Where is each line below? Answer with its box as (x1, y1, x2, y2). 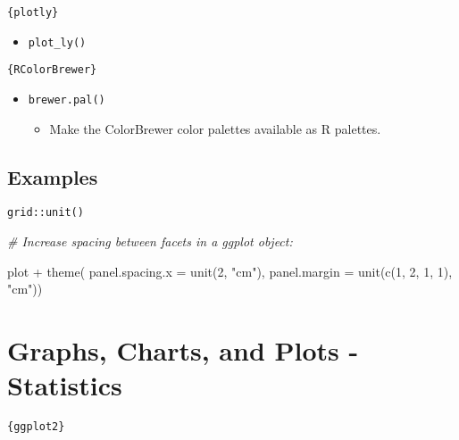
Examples (7, 162, 98, 190)
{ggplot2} (7, 420, 65, 434)
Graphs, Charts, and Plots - (7, 332, 359, 369)
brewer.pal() (28, 93, 105, 106)
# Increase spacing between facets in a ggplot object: (7, 232, 293, 251)
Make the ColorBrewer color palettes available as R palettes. (49, 119, 381, 137)
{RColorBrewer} (7, 63, 97, 77)
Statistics (7, 367, 122, 403)
